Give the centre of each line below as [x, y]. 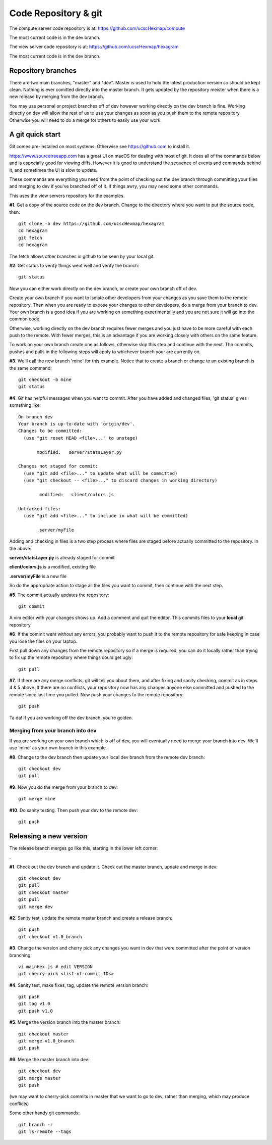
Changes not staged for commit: [58, 466]
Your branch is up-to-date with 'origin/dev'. [77, 424]
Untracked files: [40, 509]
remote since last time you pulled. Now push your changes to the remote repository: [96, 694]
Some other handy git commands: [45, 1113]
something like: [25, 405]
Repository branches [43, 70]
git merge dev [36, 907]
